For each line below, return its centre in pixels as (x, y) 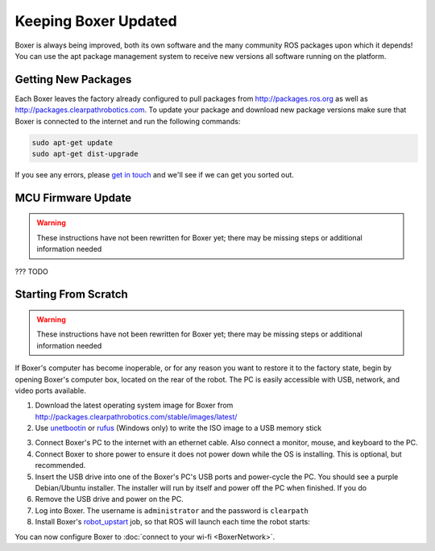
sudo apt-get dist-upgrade (85, 154)
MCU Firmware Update (73, 198)
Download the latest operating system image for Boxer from (134, 405)
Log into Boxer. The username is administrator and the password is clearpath (172, 510)
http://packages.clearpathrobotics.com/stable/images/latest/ (136, 416)
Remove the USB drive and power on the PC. (110, 499)
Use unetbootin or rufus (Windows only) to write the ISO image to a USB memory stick (178, 428)
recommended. (60, 465)
